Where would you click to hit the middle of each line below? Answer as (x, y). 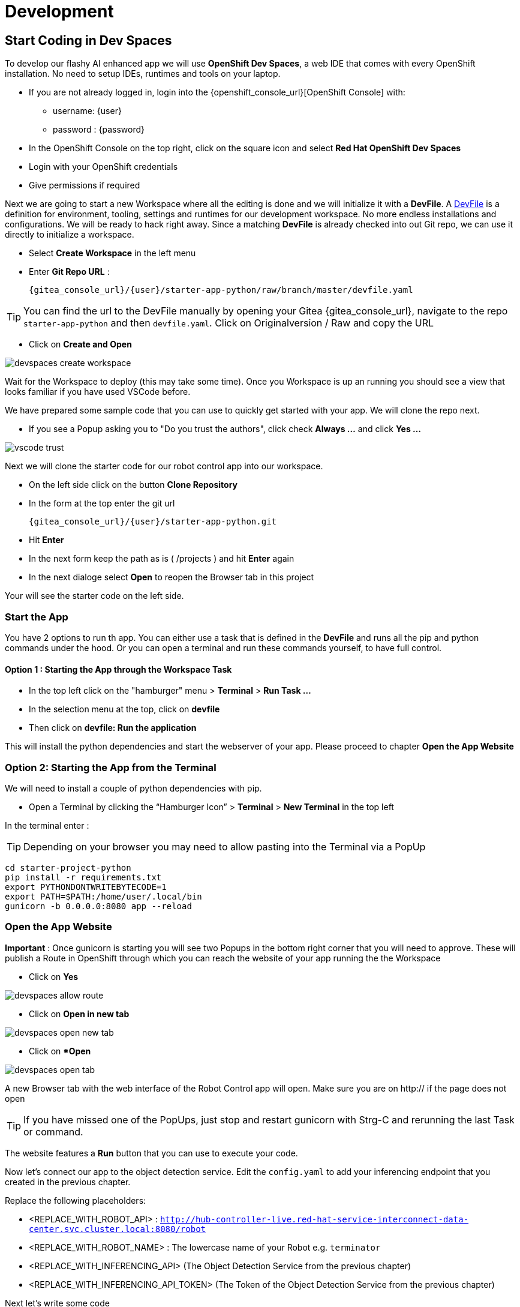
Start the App (37, 617)
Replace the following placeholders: (76, 1200)
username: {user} (87, 111)
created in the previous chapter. (68, 1182)
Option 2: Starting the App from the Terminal (111, 767)
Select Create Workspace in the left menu (112, 253)
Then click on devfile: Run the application (113, 728)
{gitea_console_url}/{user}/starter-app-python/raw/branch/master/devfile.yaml (221, 290)
